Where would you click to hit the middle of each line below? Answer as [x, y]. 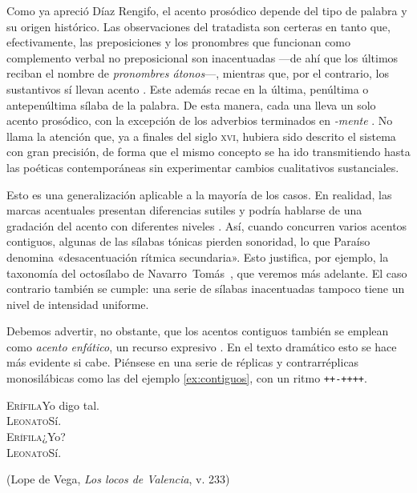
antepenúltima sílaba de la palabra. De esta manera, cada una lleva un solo [191, 104]
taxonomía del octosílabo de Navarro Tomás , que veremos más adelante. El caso [207, 273]
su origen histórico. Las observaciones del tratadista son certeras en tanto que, [198, 26]
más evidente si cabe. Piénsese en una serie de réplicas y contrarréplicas [183, 362]
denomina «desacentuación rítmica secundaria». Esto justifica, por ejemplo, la [198, 257]
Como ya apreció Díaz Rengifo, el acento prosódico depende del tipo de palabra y [207, 10]
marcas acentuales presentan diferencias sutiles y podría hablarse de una [184, 210]
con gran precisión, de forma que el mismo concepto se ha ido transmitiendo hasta [208, 152]
